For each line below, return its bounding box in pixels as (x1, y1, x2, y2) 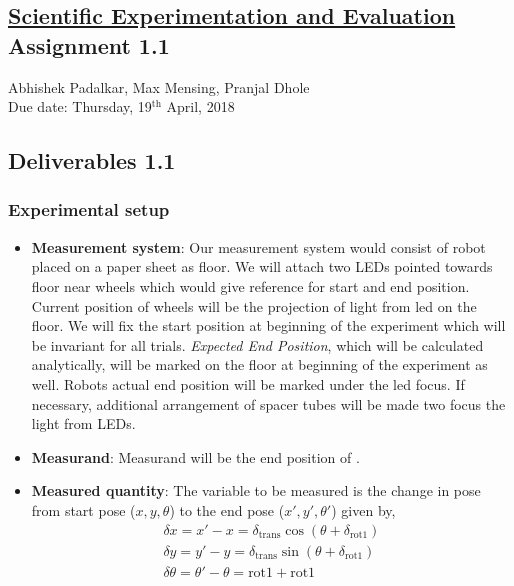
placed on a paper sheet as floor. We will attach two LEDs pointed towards (31, 256, 493, 277)
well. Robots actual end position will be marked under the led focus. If (31, 373, 465, 394)
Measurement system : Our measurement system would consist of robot (31, 236, 486, 257)
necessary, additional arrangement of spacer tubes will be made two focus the (31, 393, 506, 414)
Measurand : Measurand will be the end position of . (31, 446, 360, 467)
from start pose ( (31, 499, 136, 520)
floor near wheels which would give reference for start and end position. (31, 275, 470, 296)
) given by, (331, 499, 396, 520)
